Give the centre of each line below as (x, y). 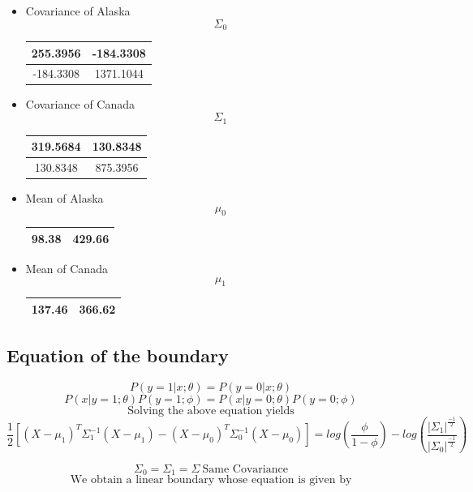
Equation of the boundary (118, 355)
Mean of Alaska (64, 197)
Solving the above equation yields (211, 411)
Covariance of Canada (80, 104)
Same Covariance (245, 469)
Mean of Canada (67, 268)
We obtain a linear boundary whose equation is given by (211, 480)
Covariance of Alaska (78, 11)
